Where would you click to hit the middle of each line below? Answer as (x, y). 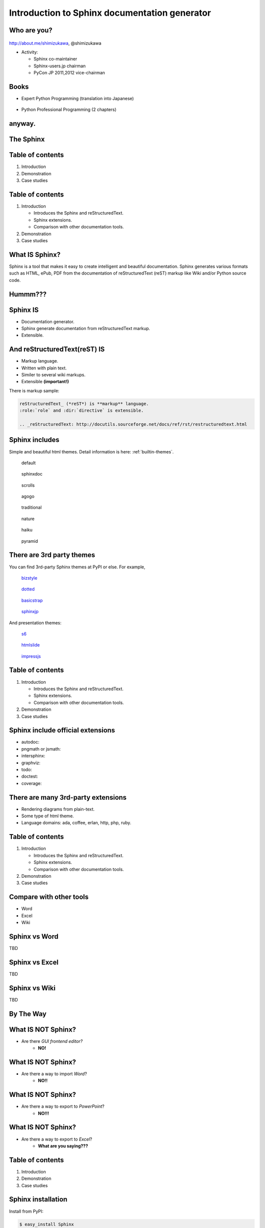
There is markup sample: (34, 391)
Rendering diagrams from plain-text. (58, 809)
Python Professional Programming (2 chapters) (69, 110)
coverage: (31, 783)
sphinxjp (30, 612)
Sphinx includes (34, 440)
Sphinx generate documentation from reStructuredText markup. (86, 328)
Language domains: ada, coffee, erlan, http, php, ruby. (76, 823)
